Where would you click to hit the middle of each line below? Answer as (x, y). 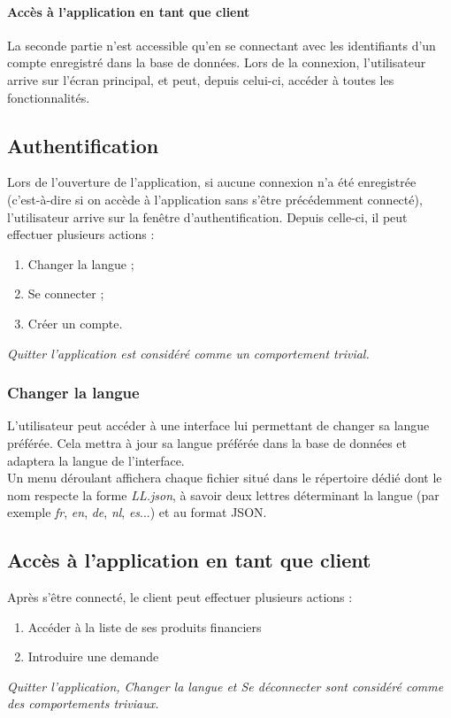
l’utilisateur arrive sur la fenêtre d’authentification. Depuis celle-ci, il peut (207, 216)
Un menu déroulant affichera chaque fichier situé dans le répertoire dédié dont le (225, 478)
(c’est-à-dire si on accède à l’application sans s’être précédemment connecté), (215, 199)
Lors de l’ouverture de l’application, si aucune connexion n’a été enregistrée (212, 182)
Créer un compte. (75, 323)
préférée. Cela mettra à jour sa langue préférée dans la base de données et (207, 442)
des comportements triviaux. (83, 703)
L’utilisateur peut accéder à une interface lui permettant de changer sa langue (218, 425)
